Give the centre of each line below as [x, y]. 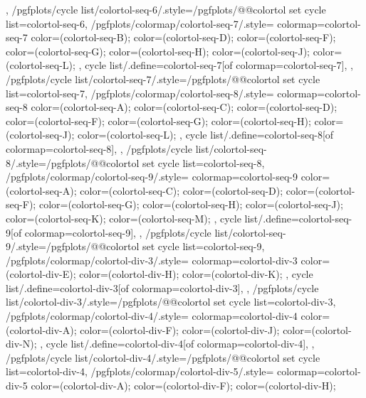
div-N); [21, 344]
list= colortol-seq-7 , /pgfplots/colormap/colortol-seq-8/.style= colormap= [166, 93]
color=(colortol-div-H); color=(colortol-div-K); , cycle [196, 274]
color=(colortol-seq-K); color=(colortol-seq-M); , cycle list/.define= [152, 218]
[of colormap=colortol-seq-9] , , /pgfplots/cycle [111, 232]
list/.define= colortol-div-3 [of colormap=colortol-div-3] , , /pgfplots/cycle [162, 287]
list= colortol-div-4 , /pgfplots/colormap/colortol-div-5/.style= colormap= [166, 371]
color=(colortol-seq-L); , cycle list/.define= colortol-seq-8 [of [206, 135]
